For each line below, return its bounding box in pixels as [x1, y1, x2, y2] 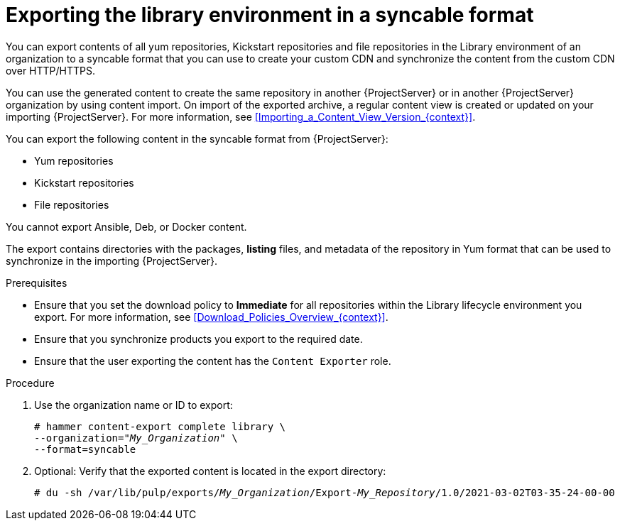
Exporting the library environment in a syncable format [6, 3, 534, 27]
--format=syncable [34, 443, 136, 455]
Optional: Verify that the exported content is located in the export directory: [34, 464, 386, 477]
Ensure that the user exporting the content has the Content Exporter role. [34, 354, 391, 367]
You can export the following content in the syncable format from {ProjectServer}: [6, 132, 388, 145]
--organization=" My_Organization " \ [34, 432, 238, 444]
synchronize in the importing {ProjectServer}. [6, 254, 218, 267]
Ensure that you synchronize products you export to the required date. [34, 332, 363, 345]
